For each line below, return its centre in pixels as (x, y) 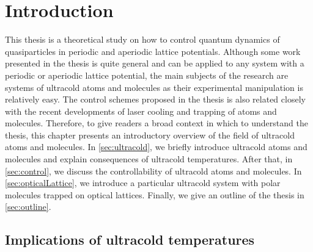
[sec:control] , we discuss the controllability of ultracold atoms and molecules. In (153, 171)
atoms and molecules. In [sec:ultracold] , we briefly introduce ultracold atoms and (156, 147)
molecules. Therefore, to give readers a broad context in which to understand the (156, 123)
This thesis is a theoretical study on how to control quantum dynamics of (142, 39)
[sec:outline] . (28, 207)
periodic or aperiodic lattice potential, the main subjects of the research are (147, 75)
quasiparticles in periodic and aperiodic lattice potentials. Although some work (153, 51)
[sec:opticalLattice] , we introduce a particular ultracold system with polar (143, 183)
